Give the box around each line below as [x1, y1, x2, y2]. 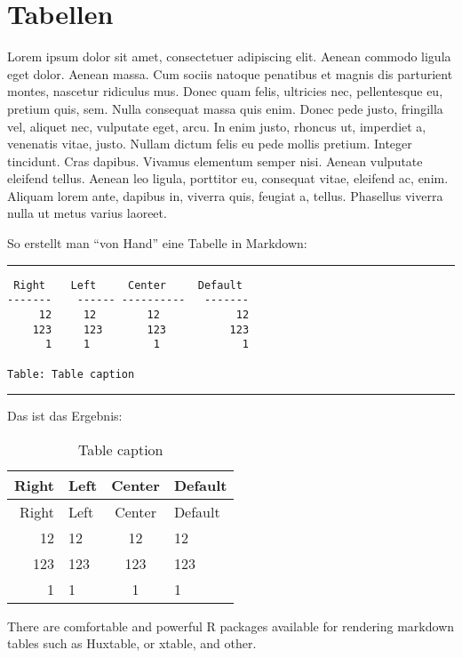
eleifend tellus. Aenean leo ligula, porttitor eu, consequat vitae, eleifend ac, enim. [7, 169, 449, 188]
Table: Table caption [7, 367, 135, 381]
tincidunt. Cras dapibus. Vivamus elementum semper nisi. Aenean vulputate [7, 151, 423, 170]
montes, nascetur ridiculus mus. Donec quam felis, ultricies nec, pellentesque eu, [7, 82, 443, 100]
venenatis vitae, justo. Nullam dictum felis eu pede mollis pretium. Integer [7, 134, 412, 153]
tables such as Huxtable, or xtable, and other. [7, 634, 257, 653]
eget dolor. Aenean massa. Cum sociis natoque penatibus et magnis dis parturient [7, 64, 453, 83]
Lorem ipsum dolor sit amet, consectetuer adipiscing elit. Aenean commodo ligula [7, 47, 451, 66]
